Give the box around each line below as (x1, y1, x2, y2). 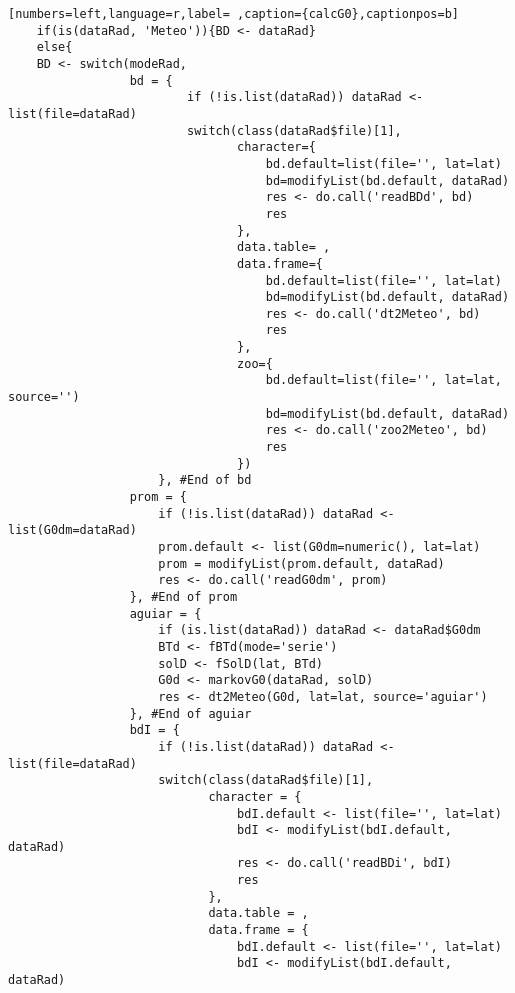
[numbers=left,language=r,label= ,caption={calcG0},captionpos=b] (8, 7, 460, 21)
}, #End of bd (158, 473, 252, 488)
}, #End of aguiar (129, 706, 252, 721)
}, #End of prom (129, 589, 238, 604)
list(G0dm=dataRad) (8, 523, 137, 538)
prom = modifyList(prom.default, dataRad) (158, 556, 445, 571)
